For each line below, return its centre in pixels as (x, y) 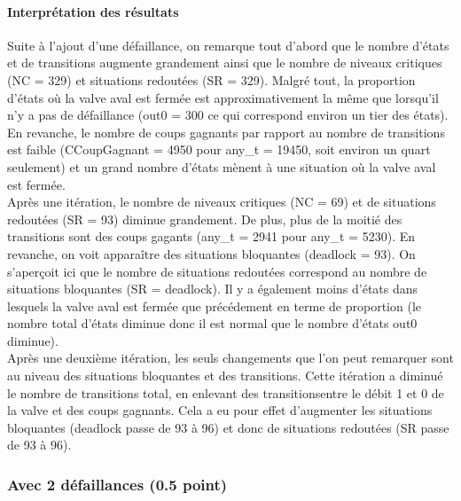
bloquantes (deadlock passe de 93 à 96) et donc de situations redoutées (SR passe (228, 427)
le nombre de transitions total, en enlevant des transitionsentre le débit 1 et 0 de (226, 392)
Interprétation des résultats (93, 11)
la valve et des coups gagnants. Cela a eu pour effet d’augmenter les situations (220, 410)
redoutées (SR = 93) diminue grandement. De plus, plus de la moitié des (205, 219)
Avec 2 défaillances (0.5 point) (117, 484)
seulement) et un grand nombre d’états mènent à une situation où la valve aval (222, 166)
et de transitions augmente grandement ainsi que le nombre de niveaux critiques (225, 63)
